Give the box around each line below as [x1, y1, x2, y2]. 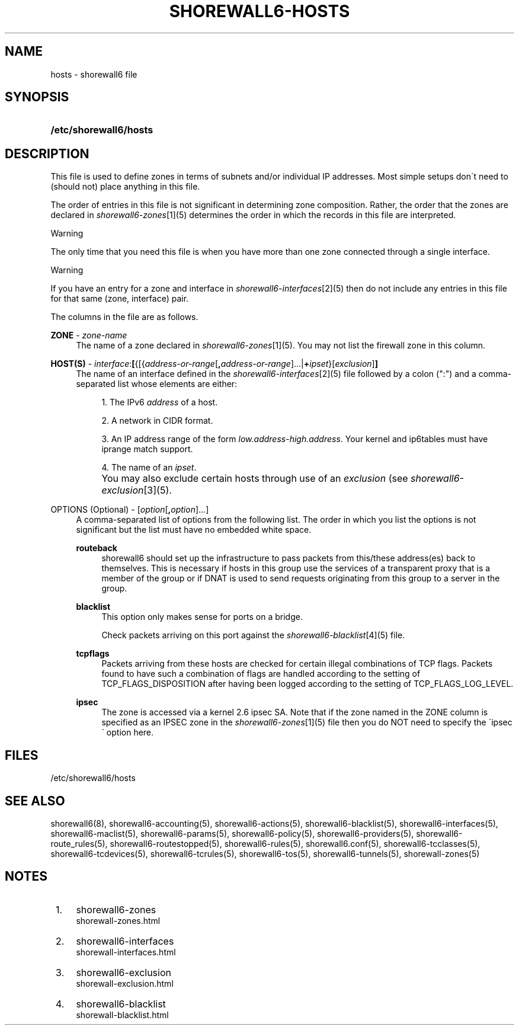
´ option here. [101, 727, 154, 738]
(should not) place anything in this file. [50, 181, 200, 192]
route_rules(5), [50, 838, 108, 849]
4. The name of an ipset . [101, 462, 197, 473]
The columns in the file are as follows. [50, 312, 198, 322]
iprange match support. [101, 444, 193, 455]
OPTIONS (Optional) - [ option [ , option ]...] [50, 504, 209, 515]
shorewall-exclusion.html [76, 978, 174, 989]
